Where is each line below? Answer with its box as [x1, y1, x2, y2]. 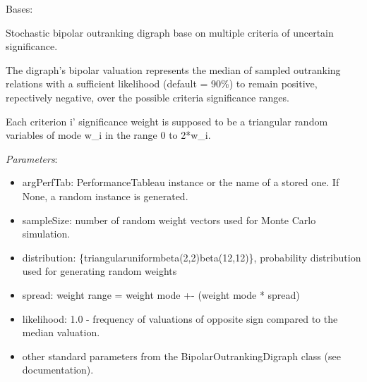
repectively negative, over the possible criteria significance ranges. [6, 90, 289, 104]
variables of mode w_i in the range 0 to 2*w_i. [6, 128, 211, 142]
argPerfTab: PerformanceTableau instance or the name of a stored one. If [22, 175, 339, 190]
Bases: [6, 1, 33, 16]
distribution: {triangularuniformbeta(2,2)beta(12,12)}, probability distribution [22, 249, 361, 264]
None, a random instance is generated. [22, 188, 188, 203]
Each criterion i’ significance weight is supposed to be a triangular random [6, 113, 328, 128]
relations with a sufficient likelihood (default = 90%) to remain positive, [6, 76, 318, 91]
